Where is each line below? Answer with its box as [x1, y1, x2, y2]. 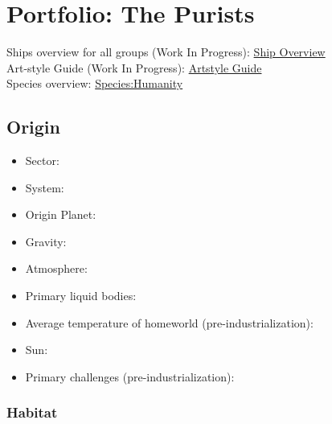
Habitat [6, 402, 58, 422]
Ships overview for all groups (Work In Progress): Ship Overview [6, 43, 326, 60]
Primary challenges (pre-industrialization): [25, 368, 235, 385]
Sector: [25, 152, 59, 169]
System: [25, 179, 64, 196]
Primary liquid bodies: [25, 287, 137, 304]
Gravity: [25, 233, 67, 249]
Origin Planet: [25, 206, 96, 223]
